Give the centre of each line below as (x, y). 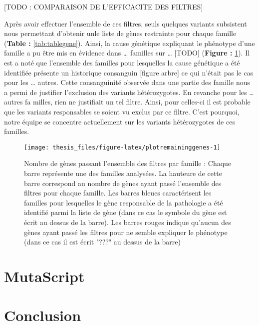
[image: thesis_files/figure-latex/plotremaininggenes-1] (122, 147)
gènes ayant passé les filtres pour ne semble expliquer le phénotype (126, 232)
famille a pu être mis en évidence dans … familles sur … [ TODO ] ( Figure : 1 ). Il (127, 53)
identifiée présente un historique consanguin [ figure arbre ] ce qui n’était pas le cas (129, 72)
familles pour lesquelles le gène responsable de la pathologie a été (124, 202)
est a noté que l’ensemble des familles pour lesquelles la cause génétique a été (122, 62)
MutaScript (44, 276)
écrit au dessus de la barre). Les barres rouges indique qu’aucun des (128, 222)
